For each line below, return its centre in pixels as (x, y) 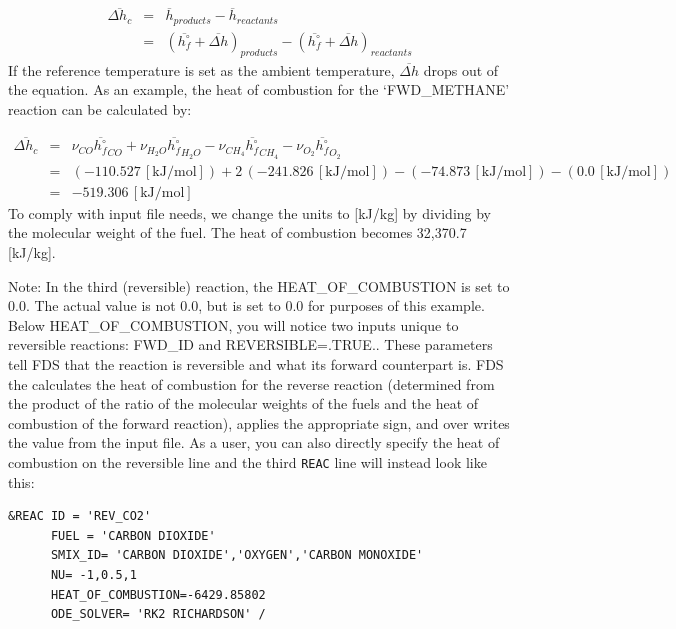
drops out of (461, 69)
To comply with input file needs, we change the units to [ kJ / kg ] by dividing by (250, 212)
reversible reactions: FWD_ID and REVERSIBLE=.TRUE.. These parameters (250, 344)
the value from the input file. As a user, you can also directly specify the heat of (254, 442)
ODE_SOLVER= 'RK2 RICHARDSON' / (158, 614)
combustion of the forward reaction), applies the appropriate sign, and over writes (259, 422)
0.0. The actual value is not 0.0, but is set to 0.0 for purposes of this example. (246, 305)
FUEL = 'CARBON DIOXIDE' (133, 535)
